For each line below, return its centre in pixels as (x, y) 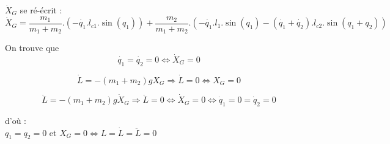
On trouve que (32, 48)
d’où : (16, 120)
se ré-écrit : (41, 10)
